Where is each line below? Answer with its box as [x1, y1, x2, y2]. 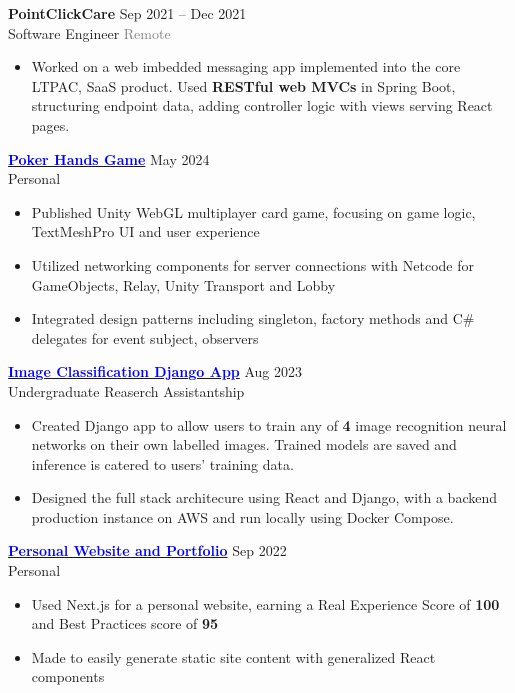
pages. [31, 114, 70, 135]
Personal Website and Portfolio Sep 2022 [8, 540, 287, 561]
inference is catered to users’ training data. [31, 453, 294, 474]
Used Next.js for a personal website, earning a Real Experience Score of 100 [31, 593, 500, 614]
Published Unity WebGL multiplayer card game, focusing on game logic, [31, 201, 476, 222]
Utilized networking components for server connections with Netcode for [31, 254, 474, 275]
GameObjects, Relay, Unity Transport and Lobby [31, 274, 336, 295]
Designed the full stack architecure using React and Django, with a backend [31, 487, 498, 508]
